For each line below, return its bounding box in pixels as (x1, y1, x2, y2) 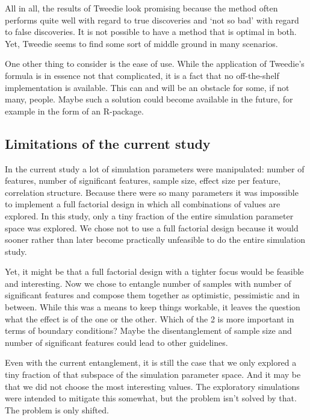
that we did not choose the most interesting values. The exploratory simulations (5, 380, 300, 392)
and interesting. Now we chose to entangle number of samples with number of (5, 277, 291, 289)
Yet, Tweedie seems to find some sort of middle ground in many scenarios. (5, 37, 278, 49)
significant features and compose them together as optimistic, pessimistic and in (5, 289, 300, 301)
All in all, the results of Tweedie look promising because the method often (5, 2, 278, 14)
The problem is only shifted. (5, 403, 109, 416)
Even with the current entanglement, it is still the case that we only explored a (5, 356, 297, 369)
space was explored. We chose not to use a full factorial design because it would (5, 221, 299, 234)
